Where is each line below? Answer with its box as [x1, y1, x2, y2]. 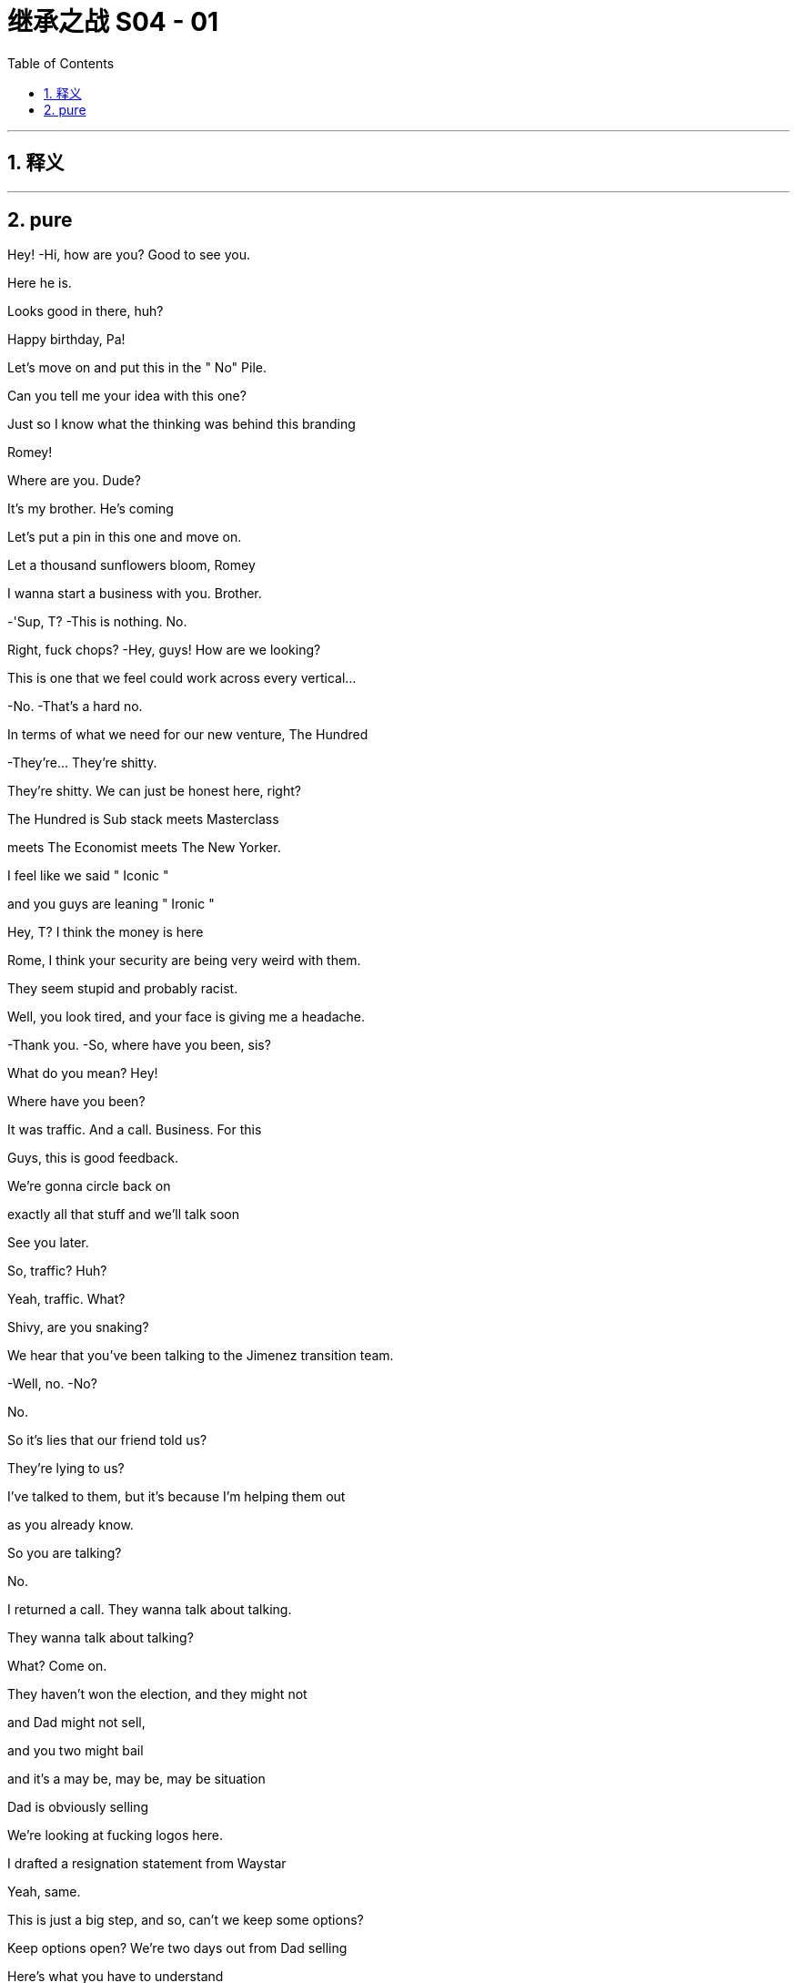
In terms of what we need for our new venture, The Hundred [7, 727, 368, 743]
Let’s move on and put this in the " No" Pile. [7, 360, 267, 376]
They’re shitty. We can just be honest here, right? [7, 783, 301, 799]
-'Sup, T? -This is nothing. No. [7, 614, 187, 630]
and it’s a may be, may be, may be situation [7, 1771, 266, 1787]
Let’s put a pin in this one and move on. [7, 529, 242, 545]
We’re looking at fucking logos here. [7, 1827, 223, 1844]
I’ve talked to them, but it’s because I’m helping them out [7, 1489, 346, 1505]
